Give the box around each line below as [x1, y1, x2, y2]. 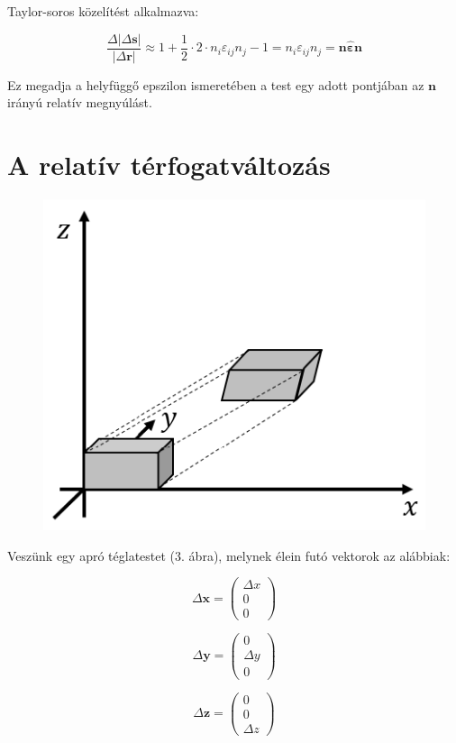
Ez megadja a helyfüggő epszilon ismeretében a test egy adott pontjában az [7, 75, 424, 94]
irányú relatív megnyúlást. [7, 93, 152, 112]
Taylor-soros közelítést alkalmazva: [7, 2, 199, 20]
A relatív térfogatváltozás [7, 146, 331, 183]
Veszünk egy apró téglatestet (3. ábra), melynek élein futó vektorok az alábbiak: [7, 546, 451, 564]
